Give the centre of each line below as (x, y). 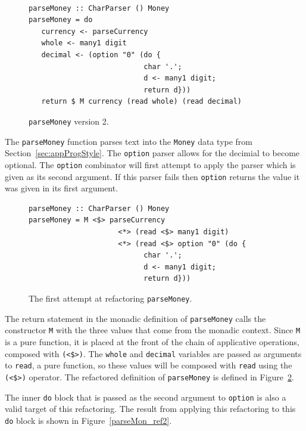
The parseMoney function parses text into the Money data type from (129, 141)
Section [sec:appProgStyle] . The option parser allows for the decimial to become (152, 153)
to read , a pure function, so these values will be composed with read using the (149, 365)
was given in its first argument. (62, 188)
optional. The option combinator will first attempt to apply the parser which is (150, 164)
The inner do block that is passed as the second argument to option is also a (146, 397)
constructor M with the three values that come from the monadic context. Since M (153, 330)
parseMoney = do (61, 20)
